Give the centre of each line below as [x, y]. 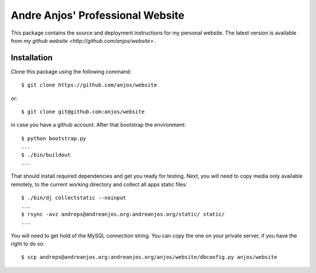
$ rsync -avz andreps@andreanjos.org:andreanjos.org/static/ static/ [123, 214]
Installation [32, 58]
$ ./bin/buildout [46, 155]
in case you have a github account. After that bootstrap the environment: [98, 125]
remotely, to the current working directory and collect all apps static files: [99, 184]
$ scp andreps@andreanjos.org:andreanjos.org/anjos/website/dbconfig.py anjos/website [149, 257]
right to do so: [28, 244]
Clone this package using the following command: [71, 71]
